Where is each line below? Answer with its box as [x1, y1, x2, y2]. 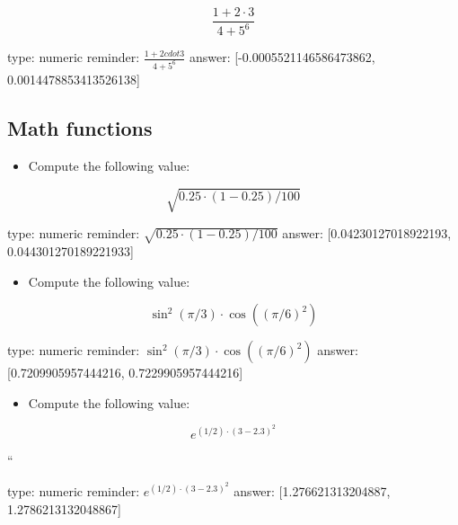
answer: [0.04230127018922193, [282, 224, 452, 243]
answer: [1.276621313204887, [233, 482, 391, 501]
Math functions [7, 114, 153, 142]
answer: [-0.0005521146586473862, [189, 48, 375, 67]
